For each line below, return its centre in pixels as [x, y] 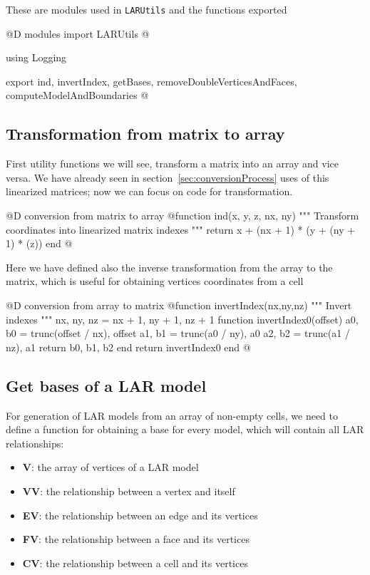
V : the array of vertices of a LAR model [111, 467]
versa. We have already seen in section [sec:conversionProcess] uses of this [168, 177]
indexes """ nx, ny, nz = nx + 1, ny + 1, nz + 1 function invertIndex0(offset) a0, [182, 319]
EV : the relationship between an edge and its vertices [140, 515]
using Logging [36, 57]
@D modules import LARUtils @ [78, 33]
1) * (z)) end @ [39, 243]
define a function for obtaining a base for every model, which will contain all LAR [185, 429]
